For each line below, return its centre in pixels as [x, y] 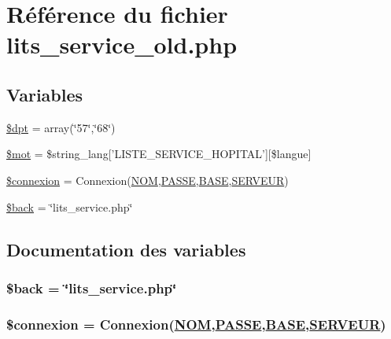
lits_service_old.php [122, 44]
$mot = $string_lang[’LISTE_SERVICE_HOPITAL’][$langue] [159, 154]
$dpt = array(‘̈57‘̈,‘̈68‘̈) [61, 127]
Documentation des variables [126, 249]
